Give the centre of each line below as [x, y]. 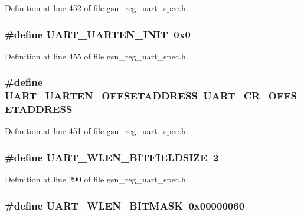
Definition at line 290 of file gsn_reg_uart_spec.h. [96, 179]
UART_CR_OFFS [250, 96]
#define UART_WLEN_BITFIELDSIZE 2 [112, 157]
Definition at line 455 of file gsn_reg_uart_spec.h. [96, 56]
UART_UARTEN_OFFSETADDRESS [101, 96]
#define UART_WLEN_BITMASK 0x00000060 [125, 205]
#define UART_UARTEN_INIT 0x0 [98, 34]
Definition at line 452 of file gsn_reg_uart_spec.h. [96, 8]
